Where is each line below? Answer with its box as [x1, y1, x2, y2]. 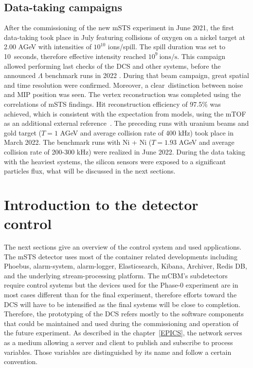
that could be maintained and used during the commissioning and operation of [4, 318, 238, 328]
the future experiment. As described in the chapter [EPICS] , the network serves [4, 328, 242, 338]
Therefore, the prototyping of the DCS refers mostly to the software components [4, 309, 244, 319]
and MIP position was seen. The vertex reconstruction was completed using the [4, 89, 241, 99]
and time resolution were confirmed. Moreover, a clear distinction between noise [4, 79, 243, 90]
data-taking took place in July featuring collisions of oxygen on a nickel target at [4, 32, 245, 42]
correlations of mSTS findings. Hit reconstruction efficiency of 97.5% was [4, 98, 221, 109]
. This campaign [177, 51, 226, 61]
